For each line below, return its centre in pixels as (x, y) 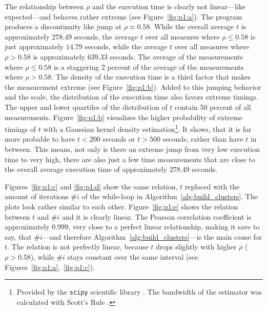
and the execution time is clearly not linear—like (169, 6)
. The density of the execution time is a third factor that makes (151, 77)
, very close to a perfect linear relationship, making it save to (164, 227)
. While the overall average (192, 26)
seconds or (119, 139)
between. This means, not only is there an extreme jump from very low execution (132, 149)
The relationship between (44, 6)
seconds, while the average (126, 46)
